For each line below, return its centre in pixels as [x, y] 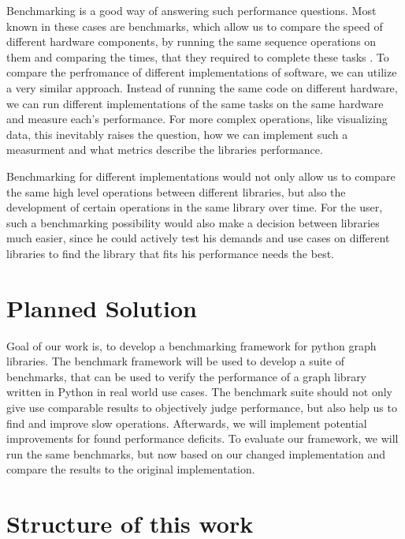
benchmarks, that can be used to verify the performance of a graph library [187, 376]
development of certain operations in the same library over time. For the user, [195, 207]
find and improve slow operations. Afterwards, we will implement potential [187, 423]
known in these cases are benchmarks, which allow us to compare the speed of [195, 26]
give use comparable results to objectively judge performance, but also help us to [202, 407]
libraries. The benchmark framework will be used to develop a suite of [175, 361]
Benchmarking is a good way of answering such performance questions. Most [191, 10]
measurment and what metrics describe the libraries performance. [165, 150]
